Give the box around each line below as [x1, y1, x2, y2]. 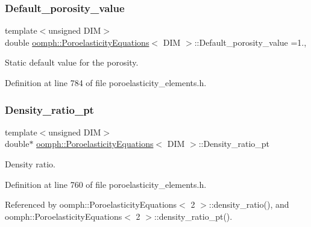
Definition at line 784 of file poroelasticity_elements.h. [5, 76, 207, 89]
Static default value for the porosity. [5, 56, 139, 69]
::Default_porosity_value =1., [194, 36, 307, 48]
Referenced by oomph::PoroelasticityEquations [5, 198, 177, 211]
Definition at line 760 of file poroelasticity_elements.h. [5, 178, 207, 190]
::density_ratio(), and [209, 198, 289, 211]
